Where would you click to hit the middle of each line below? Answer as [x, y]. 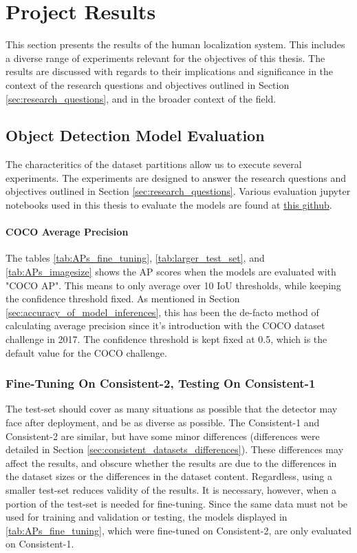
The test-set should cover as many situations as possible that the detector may [172, 409]
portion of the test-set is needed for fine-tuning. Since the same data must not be [177, 503]
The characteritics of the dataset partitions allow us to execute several [154, 164]
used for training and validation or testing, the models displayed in [147, 517]
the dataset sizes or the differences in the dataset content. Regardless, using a [169, 476]
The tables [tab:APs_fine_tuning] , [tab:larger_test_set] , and [135, 258]
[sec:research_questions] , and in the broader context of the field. [141, 98]
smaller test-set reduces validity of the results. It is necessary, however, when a [171, 490]
